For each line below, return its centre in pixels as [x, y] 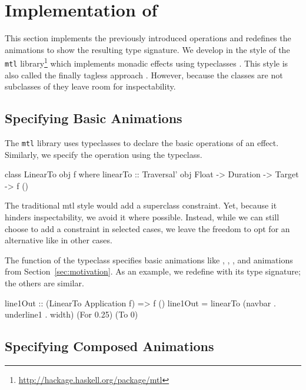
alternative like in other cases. [59, 240]
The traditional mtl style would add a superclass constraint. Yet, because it [141, 205]
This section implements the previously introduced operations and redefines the [148, 38]
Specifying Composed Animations [109, 346]
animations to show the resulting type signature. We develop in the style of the [147, 49]
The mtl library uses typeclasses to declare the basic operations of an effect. [142, 143]
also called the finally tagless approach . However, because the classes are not [144, 75]
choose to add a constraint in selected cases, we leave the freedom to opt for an [147, 228]
